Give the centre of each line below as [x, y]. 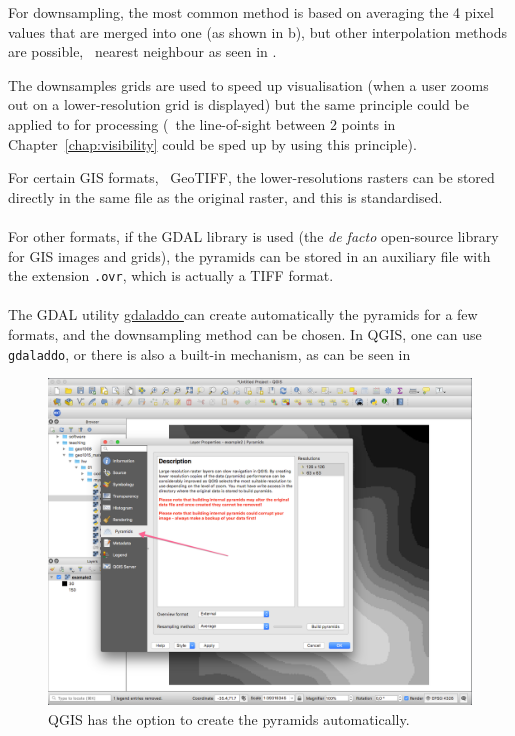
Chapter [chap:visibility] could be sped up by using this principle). [212, 143]
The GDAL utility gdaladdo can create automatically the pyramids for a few [243, 314]
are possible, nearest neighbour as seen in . [142, 51]
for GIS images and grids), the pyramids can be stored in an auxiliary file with [249, 255]
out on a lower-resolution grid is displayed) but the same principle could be [238, 104]
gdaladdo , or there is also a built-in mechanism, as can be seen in [209, 353]
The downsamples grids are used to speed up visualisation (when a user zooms [248, 84]
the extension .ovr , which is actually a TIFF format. [171, 275]
